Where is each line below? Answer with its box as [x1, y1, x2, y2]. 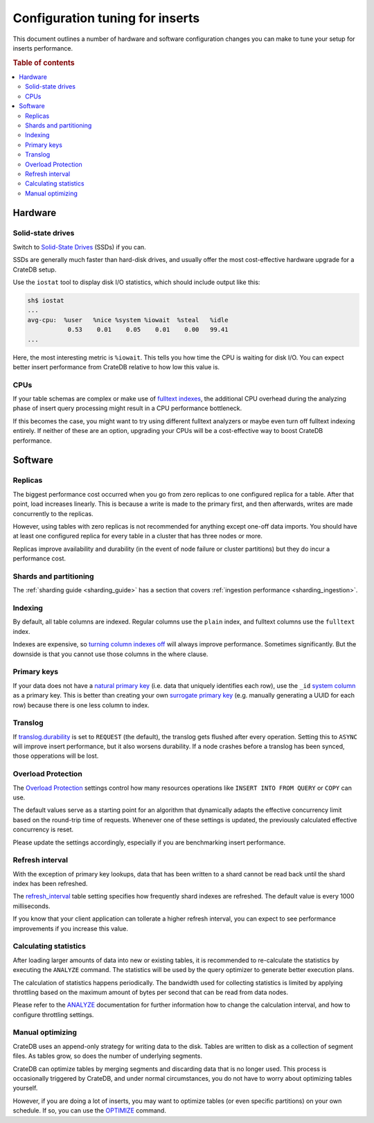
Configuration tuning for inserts [12, 10, 200, 26]
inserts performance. [12, 44, 73, 52]
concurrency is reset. [12, 825, 74, 834]
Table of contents [12, 58, 75, 67]
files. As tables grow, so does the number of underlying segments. [12, 1052, 202, 1060]
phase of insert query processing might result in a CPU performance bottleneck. [12, 404, 242, 412]
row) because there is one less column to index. [12, 700, 150, 709]
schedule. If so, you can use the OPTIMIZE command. [12, 1106, 166, 1115]
